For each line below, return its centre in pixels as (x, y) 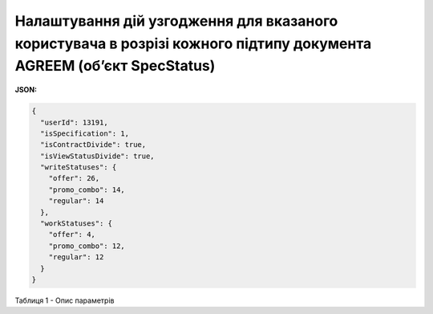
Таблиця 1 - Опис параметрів (65, 300)
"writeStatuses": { (79, 167)
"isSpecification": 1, (85, 133)
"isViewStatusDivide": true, (98, 156)
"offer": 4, (72, 234)
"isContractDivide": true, (93, 145)
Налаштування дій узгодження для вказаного (176, 21)
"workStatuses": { (76, 224)
